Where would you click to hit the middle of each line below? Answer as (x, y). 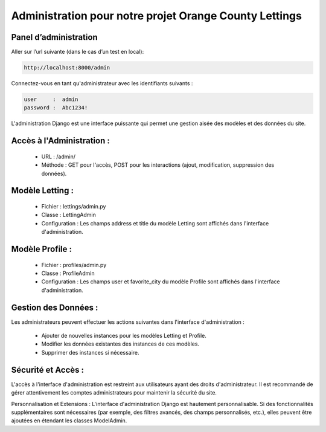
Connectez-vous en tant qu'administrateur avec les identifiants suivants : (102, 83)
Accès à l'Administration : (60, 141)
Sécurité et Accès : (48, 369)
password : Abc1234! (56, 108)
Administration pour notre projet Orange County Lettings (156, 16)
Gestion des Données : (55, 307)
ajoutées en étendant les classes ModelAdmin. (69, 421)
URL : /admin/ (58, 156)
